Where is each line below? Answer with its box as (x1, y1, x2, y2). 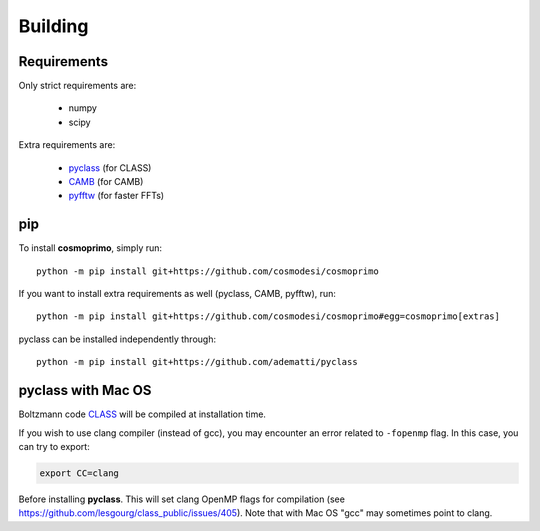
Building (18, 15, 89, 37)
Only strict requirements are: (18, 80, 137, 92)
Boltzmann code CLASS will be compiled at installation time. (18, 408, 267, 420)
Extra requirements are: (18, 139, 116, 151)
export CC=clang (39, 467, 120, 479)
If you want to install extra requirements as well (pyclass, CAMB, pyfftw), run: (18, 288, 337, 300)
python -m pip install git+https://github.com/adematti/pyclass (36, 356, 359, 368)
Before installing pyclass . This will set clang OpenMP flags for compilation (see (18, 493, 345, 505)
